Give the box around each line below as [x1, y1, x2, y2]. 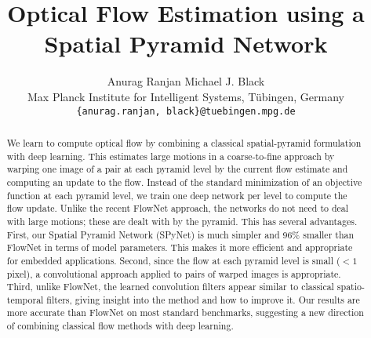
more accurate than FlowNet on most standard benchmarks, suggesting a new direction [6, 306, 364, 319]
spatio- [336, 280, 365, 293]
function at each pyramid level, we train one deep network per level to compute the [6, 188, 347, 202]
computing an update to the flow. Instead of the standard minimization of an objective [6, 175, 362, 188]
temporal [6, 293, 44, 306]
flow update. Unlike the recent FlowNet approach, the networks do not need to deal [6, 202, 349, 215]
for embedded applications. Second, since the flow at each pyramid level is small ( [6, 253, 340, 267]
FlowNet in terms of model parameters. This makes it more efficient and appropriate [6, 241, 353, 254]
